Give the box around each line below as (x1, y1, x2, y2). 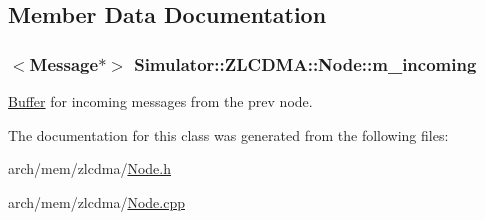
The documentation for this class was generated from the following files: (8, 124, 449, 145)
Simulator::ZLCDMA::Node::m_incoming (134, 51, 477, 76)
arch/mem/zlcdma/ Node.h (8, 158, 171, 179)
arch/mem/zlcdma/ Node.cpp (8, 191, 185, 212)
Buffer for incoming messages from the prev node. (8, 91, 313, 111)
